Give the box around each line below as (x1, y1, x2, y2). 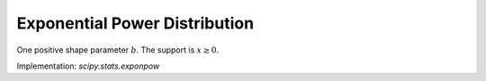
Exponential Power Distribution (16, 13, 255, 33)
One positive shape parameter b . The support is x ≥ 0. (16, 45, 220, 55)
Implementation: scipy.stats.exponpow (16, 61, 160, 71)
